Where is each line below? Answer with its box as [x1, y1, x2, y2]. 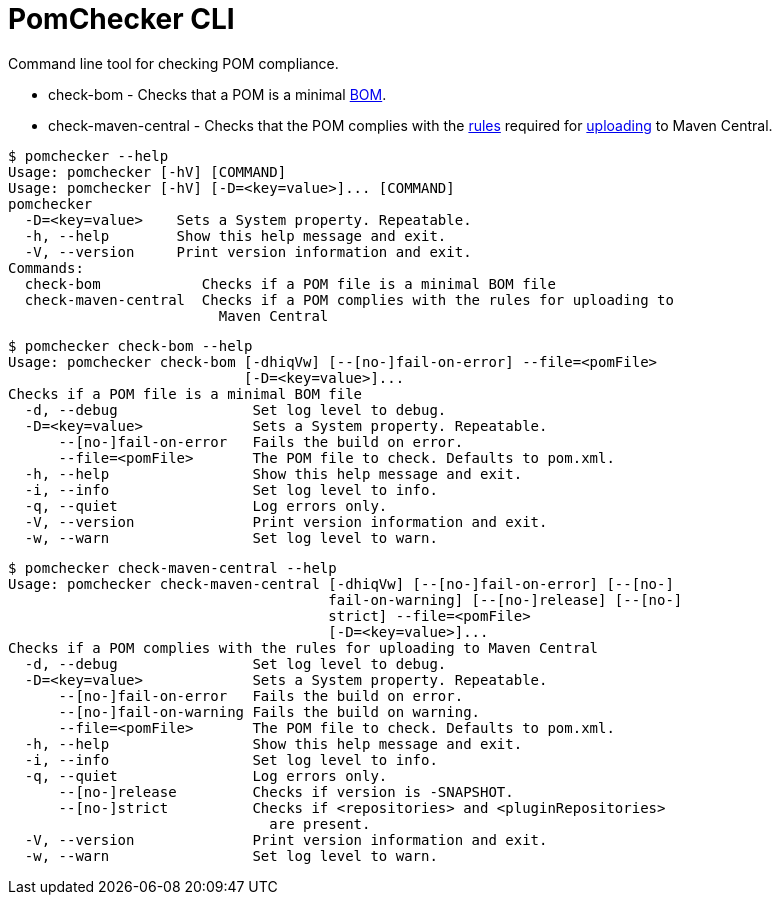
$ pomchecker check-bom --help [8, 337, 253, 354]
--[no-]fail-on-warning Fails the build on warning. [58, 703, 481, 720]
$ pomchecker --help [8, 147, 169, 164]
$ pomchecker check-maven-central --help [8, 559, 337, 576]
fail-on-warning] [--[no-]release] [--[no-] [328, 591, 683, 608]
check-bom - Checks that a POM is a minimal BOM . [48, 85, 387, 103]
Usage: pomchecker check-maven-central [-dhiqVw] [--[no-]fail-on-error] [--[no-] [8, 575, 674, 592]
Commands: [8, 259, 84, 276]
